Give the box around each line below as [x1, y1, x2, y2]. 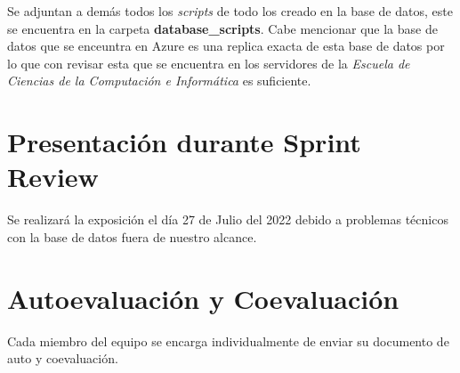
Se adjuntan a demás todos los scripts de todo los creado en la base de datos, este [7, 2, 453, 20]
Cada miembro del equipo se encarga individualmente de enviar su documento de [7, 331, 449, 350]
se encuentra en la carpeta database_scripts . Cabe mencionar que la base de [7, 19, 438, 37]
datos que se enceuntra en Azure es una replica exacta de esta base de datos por [7, 36, 445, 55]
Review [7, 158, 99, 195]
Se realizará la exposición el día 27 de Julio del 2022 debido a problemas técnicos [7, 210, 448, 229]
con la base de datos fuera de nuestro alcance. [7, 227, 257, 246]
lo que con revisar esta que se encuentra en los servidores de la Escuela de [7, 53, 410, 72]
